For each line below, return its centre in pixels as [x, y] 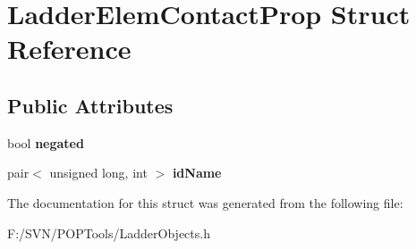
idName [197, 173]
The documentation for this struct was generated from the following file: [205, 202]
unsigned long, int [98, 173]
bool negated [46, 142]
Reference [69, 49]
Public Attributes [90, 105]
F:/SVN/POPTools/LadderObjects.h [109, 232]
